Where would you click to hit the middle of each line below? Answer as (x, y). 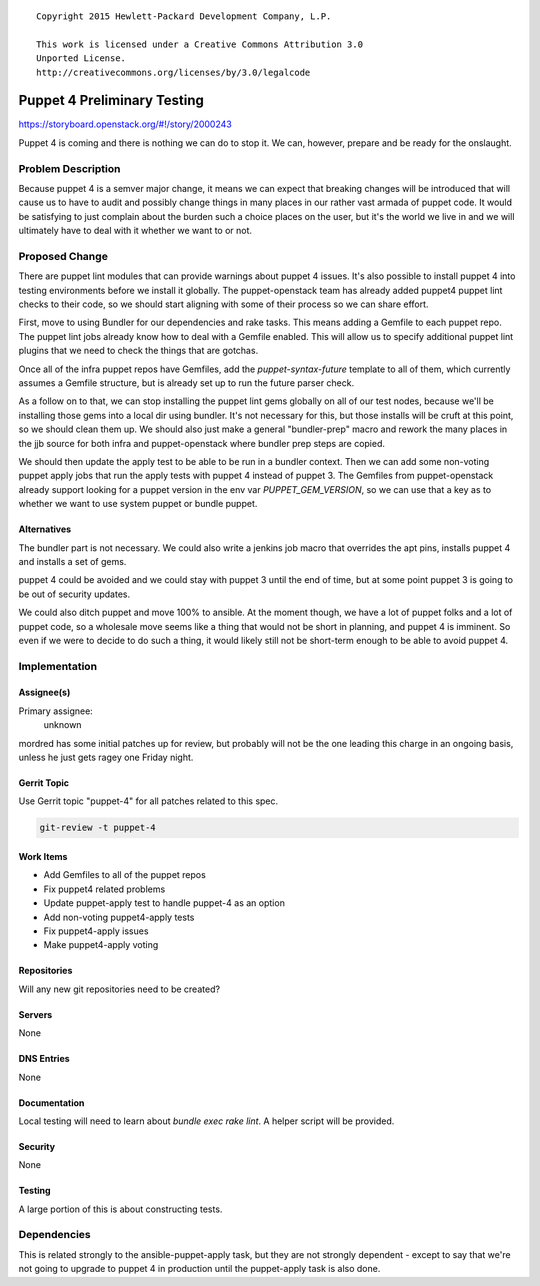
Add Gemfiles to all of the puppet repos (125, 875)
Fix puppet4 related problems (104, 889)
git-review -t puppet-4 (98, 828)
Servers (35, 1014)
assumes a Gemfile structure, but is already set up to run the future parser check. (186, 383)
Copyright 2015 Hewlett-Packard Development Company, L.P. (184, 16)
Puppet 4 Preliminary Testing (111, 100)
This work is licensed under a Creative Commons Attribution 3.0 (200, 44)
